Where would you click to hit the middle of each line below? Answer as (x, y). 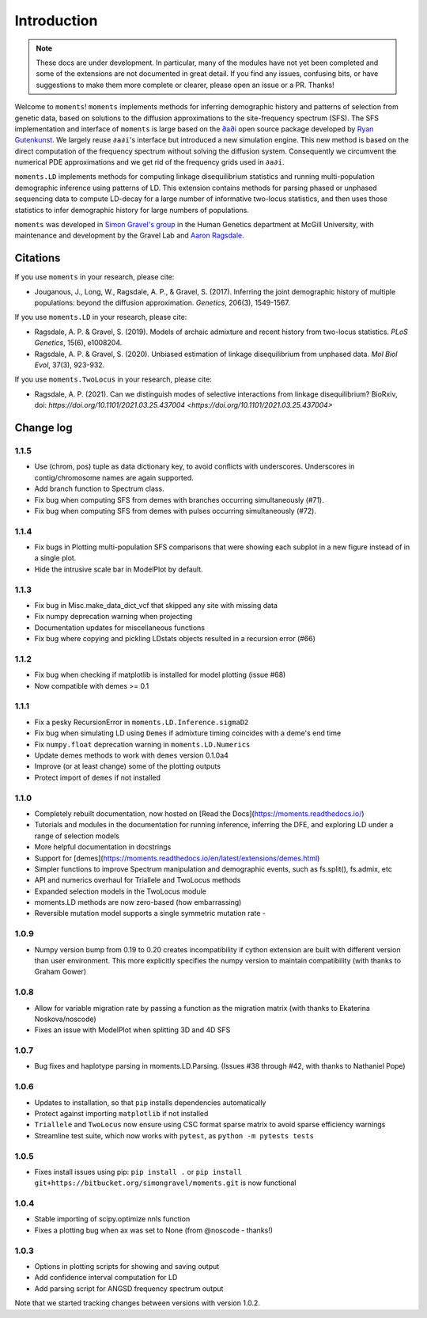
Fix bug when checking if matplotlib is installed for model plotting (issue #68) (160, 675)
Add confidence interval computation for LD (106, 1278)
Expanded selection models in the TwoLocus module (121, 891)
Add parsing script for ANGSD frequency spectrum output (129, 1288)
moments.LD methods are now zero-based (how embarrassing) (138, 902)
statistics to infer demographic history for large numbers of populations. (132, 210)
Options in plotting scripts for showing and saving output (127, 1266)
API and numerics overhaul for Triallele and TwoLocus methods (138, 880)
